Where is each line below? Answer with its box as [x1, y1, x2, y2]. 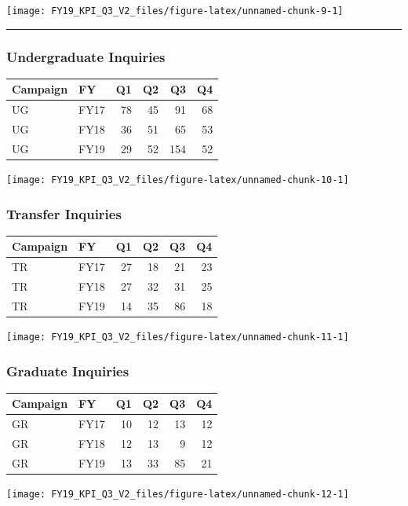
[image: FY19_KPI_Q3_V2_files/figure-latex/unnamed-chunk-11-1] [6, 332, 349, 343]
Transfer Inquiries [6, 203, 122, 223]
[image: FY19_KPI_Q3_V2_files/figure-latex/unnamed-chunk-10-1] [6, 174, 349, 185]
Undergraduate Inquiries [6, 46, 166, 66]
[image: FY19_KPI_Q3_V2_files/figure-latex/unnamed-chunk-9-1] [6, 5, 344, 16]
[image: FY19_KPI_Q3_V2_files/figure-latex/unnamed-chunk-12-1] [6, 489, 349, 500]
